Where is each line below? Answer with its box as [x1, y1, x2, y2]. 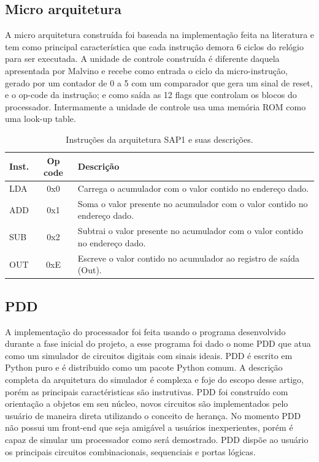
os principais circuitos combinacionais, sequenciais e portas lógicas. [5, 445, 256, 458]
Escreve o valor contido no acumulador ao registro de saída [77, 251, 299, 264]
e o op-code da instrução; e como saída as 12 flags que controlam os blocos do [5, 88, 297, 101]
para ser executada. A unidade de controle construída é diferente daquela [5, 52, 280, 65]
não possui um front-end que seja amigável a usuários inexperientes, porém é [5, 421, 293, 434]
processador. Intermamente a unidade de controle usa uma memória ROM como [5, 100, 306, 113]
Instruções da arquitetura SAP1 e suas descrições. [66, 132, 253, 145]
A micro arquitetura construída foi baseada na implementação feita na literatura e [5, 28, 315, 41]
